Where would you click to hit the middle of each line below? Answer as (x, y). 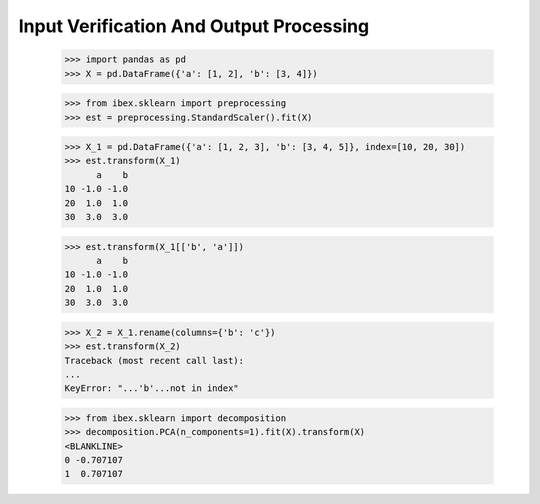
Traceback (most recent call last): (154, 360)
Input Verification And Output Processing (194, 26)
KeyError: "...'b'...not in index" (151, 388)
